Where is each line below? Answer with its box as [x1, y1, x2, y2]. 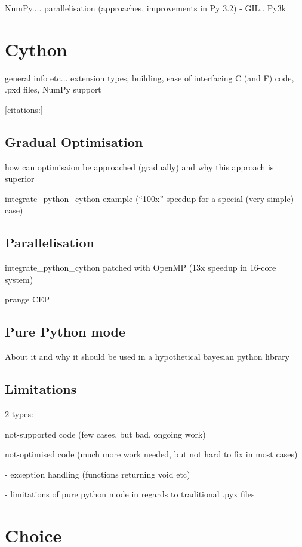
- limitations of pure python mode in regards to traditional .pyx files [5, 488, 255, 500]
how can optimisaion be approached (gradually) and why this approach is [5, 160, 274, 173]
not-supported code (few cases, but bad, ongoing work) [5, 427, 206, 440]
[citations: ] [5, 103, 43, 115]
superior [5, 172, 35, 185]
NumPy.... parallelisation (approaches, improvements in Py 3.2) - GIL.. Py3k [5, 2, 286, 14]
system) [5, 273, 33, 285]
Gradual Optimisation [5, 132, 143, 151]
